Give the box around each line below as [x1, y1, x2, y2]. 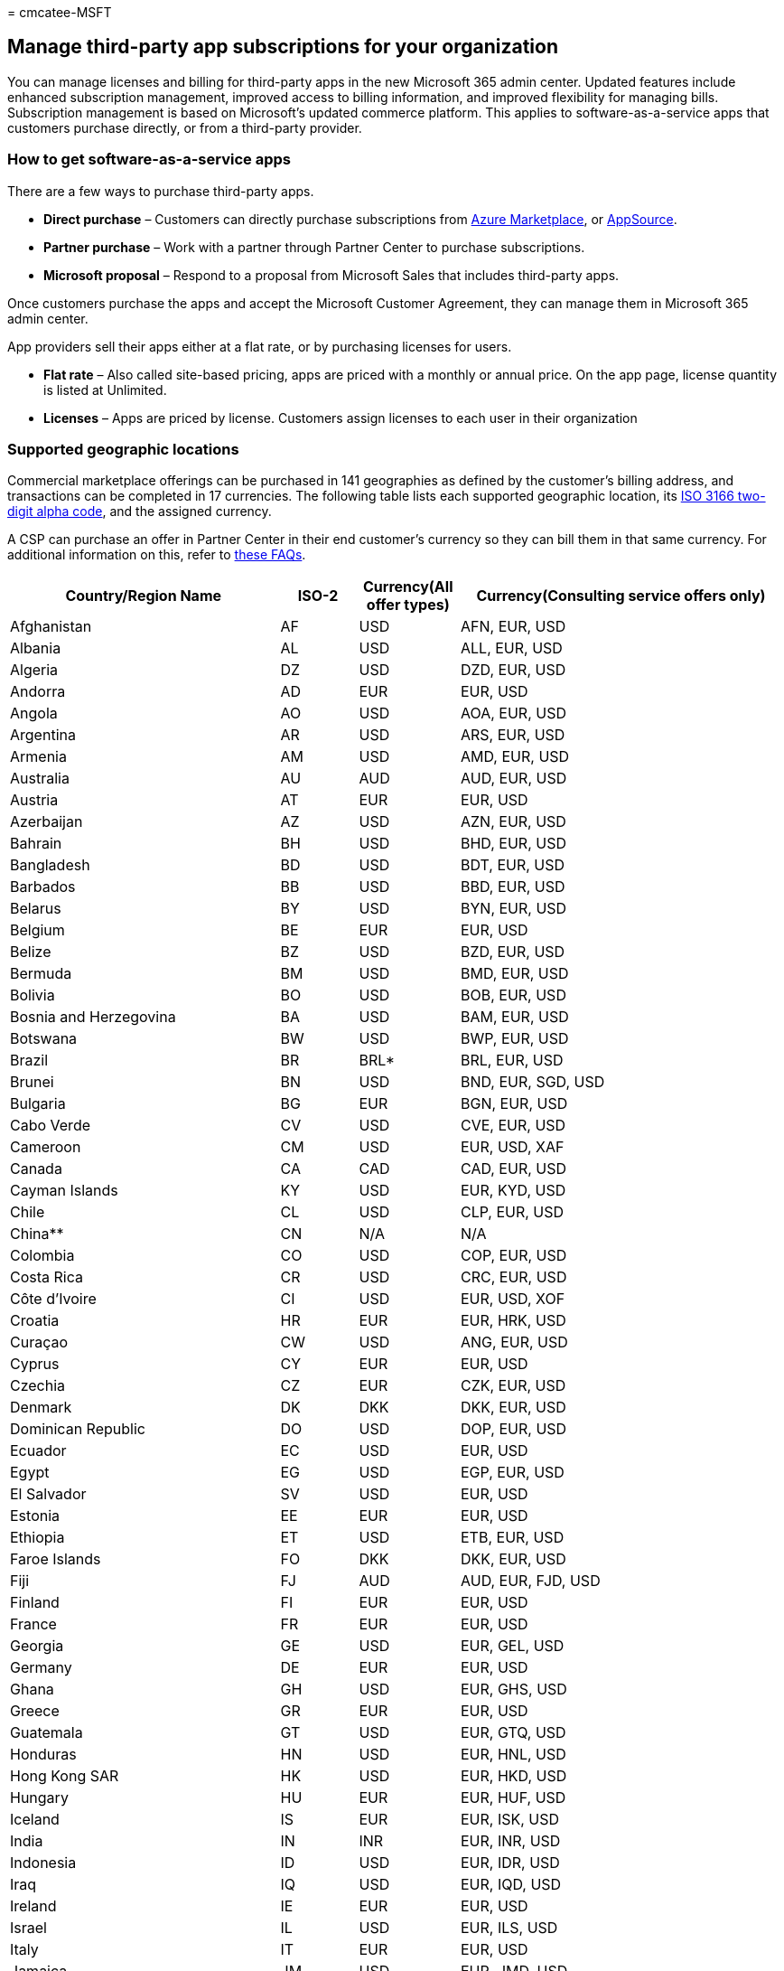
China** [10, 1225, 64, 1244]
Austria [10, 791, 59, 810]
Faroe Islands [10, 1550, 101, 1569]
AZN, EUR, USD [461, 812, 566, 831]
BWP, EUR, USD [461, 1029, 569, 1048]
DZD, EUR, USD [461, 661, 566, 680]
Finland [10, 1593, 60, 1612]
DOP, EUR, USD [461, 1420, 567, 1439]
